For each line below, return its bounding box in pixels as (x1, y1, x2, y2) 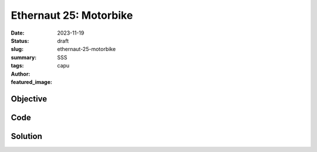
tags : (11, 62, 24, 69)
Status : (11, 37, 29, 44)
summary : (11, 53, 37, 61)
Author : (11, 70, 31, 77)
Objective (11, 94, 48, 104)
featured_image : (11, 78, 52, 85)
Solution (11, 131, 42, 141)
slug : (11, 46, 23, 53)
